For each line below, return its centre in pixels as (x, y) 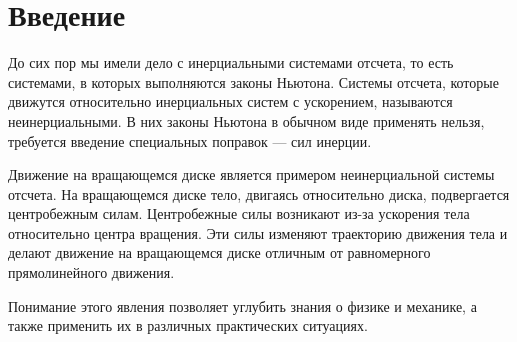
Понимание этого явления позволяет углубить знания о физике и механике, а (242, 305)
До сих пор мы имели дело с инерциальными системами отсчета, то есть (231, 62)
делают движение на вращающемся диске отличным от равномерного (219, 252)
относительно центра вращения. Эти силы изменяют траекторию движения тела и (258, 232)
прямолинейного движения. (91, 272)
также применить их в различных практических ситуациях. (188, 325)
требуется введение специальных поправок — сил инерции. (190, 140)
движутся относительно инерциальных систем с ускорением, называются (230, 101)
